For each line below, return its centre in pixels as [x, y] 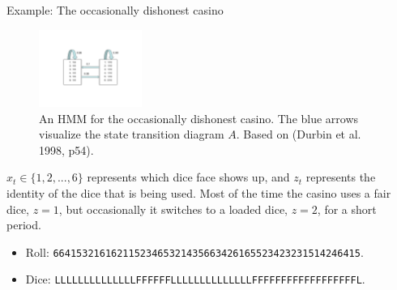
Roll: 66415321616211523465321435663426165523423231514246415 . [194, 252]
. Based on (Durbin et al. [299, 134]
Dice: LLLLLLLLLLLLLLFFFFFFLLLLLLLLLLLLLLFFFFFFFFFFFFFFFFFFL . [195, 279]
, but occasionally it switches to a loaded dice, [173, 209]
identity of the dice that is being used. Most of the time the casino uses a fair [199, 192]
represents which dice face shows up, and [188, 177]
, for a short [347, 209]
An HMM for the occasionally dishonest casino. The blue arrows [199, 118]
